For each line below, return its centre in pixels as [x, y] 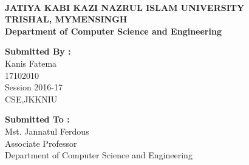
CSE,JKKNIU [31, 99]
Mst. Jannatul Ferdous [47, 131]
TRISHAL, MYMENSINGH [66, 19]
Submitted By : [38, 51]
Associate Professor [41, 143]
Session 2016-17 [34, 87]
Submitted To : [37, 119]
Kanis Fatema [31, 63]
